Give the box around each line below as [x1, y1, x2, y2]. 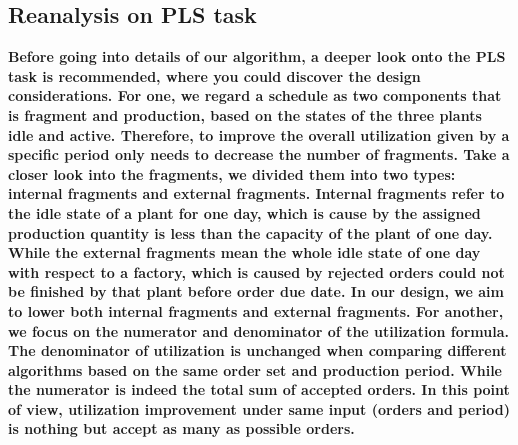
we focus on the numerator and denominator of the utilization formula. [8, 320, 510, 341]
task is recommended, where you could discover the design [8, 65, 421, 86]
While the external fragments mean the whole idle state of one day [8, 242, 481, 263]
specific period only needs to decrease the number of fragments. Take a [8, 144, 510, 165]
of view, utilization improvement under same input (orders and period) [8, 398, 510, 419]
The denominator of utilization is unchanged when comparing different [8, 340, 507, 361]
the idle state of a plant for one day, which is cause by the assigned [8, 202, 481, 223]
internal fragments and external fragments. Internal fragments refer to [8, 183, 505, 204]
